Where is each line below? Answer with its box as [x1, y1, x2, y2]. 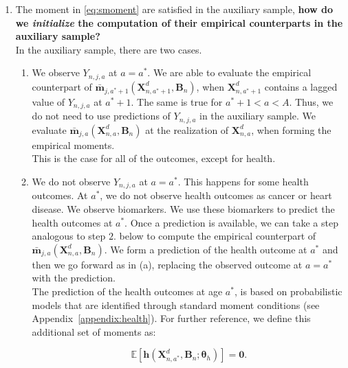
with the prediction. [32, 271, 116, 285]
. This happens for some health [177, 174, 309, 188]
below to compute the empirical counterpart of [119, 229, 316, 243]
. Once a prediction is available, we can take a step [124, 215, 338, 229]
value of [32, 94, 65, 108]
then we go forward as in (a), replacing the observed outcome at [32, 257, 303, 271]
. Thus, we [289, 94, 334, 108]
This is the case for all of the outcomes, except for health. [32, 151, 276, 165]
